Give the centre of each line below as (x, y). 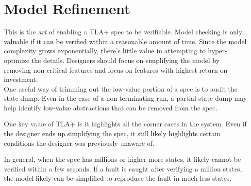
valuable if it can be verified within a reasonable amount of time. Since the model (125, 41)
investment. (21, 79)
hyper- (218, 51)
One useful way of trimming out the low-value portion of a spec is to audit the (121, 88)
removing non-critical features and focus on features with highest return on (116, 70)
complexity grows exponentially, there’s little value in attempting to (105, 51)
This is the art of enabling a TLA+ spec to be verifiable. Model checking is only (123, 32)
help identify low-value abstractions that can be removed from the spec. (111, 107)
